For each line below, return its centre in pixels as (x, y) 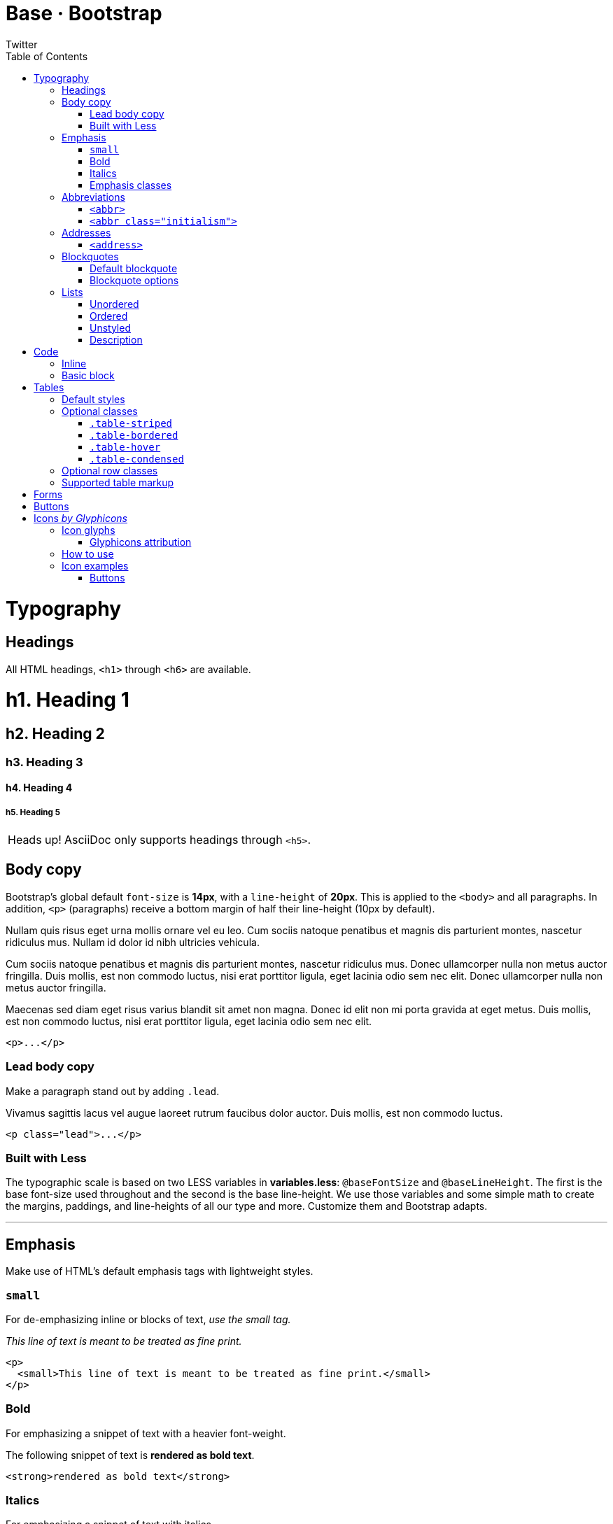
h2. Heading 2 (55, 734)
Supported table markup (118, 482)
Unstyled (110, 327)
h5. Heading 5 (33, 812)
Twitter (22, 44)
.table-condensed (137, 459)
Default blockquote (134, 268)
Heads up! (35, 839)
